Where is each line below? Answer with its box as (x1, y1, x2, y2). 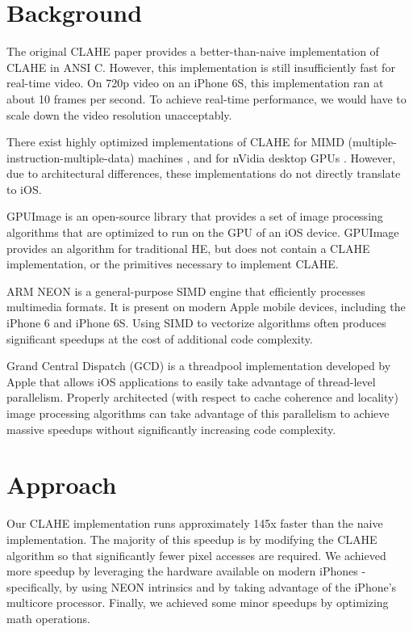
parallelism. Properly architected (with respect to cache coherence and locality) (6, 389, 398, 406)
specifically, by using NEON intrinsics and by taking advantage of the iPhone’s (6, 578, 397, 595)
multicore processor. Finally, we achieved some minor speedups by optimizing (6, 594, 389, 611)
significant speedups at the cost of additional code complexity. (6, 330, 313, 347)
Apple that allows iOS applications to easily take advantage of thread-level (6, 373, 376, 390)
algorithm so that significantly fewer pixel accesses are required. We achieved (6, 546, 386, 563)
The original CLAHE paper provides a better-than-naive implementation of (6, 43, 379, 60)
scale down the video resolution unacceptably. (6, 106, 232, 123)
